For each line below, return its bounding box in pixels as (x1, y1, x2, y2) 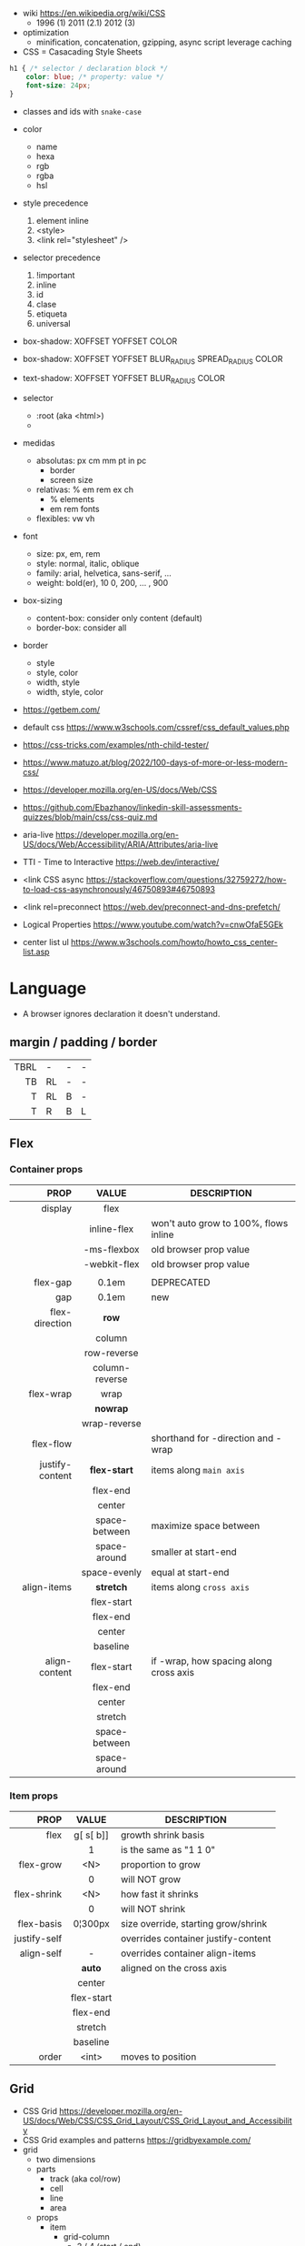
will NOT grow (121, 1873, 182, 1886)
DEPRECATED (151, 1275, 211, 1288)
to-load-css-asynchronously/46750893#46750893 (22, 884, 216, 895)
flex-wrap (28, 1387, 73, 1400)
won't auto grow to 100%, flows (151, 1216, 289, 1229)
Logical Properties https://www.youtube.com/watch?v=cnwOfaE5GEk (22, 919, 284, 931)
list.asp (22, 946, 50, 958)
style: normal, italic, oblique (35, 559, 140, 569)
